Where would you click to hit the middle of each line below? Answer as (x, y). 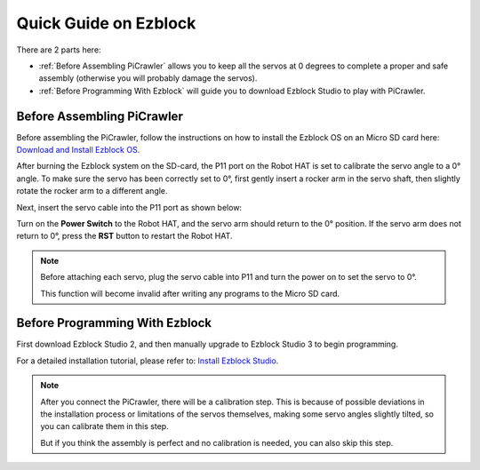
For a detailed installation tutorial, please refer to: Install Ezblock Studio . (148, 361)
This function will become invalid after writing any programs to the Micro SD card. (190, 293)
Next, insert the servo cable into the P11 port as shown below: (129, 207)
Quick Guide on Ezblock (106, 23)
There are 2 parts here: (59, 50)
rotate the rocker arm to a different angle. (92, 191)
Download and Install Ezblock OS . (78, 150)
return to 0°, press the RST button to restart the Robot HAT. (124, 236)
